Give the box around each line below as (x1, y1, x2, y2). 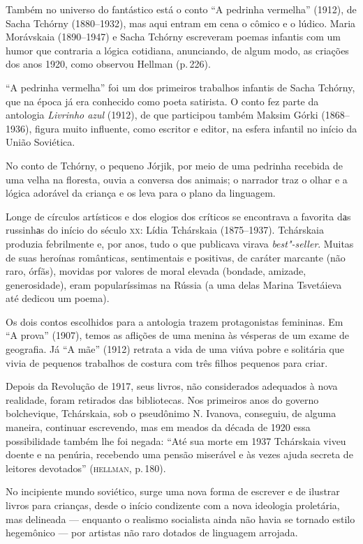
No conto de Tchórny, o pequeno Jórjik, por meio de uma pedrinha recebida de (6, 158, 343, 172)
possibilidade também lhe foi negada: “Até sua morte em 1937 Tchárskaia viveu (6, 433, 346, 448)
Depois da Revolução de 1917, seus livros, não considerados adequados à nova (6, 379, 338, 393)
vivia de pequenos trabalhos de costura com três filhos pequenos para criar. (6, 355, 328, 370)
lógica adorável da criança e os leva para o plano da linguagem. (6, 186, 276, 200)
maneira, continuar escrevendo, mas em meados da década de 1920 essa (6, 420, 311, 435)
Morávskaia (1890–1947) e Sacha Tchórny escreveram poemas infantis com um (6, 29, 341, 44)
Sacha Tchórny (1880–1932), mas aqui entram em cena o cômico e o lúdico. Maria (6, 15, 356, 30)
